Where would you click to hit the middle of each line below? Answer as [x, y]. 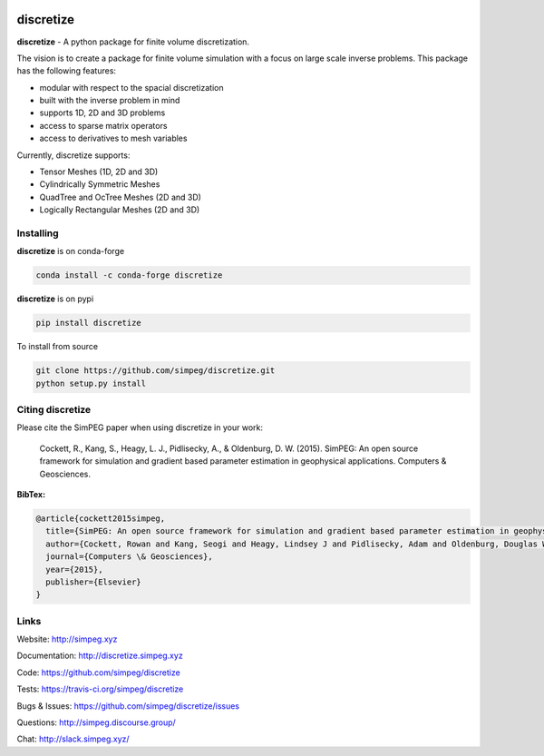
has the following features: [67, 71]
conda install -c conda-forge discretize [129, 275]
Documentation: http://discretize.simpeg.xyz [100, 656]
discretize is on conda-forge [71, 251]
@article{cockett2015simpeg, [101, 518]
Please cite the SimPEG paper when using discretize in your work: [140, 427]
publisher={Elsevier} [94, 582]
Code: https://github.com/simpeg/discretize [98, 673]
